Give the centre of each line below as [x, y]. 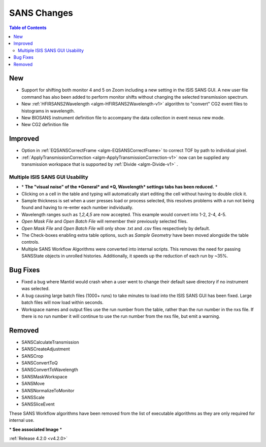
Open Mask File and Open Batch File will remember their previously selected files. [105, 222]
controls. [30, 242]
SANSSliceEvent [38, 404]
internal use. [22, 420]
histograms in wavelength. [48, 111]
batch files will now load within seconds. [62, 302]
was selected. [35, 289]
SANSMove [33, 384]
